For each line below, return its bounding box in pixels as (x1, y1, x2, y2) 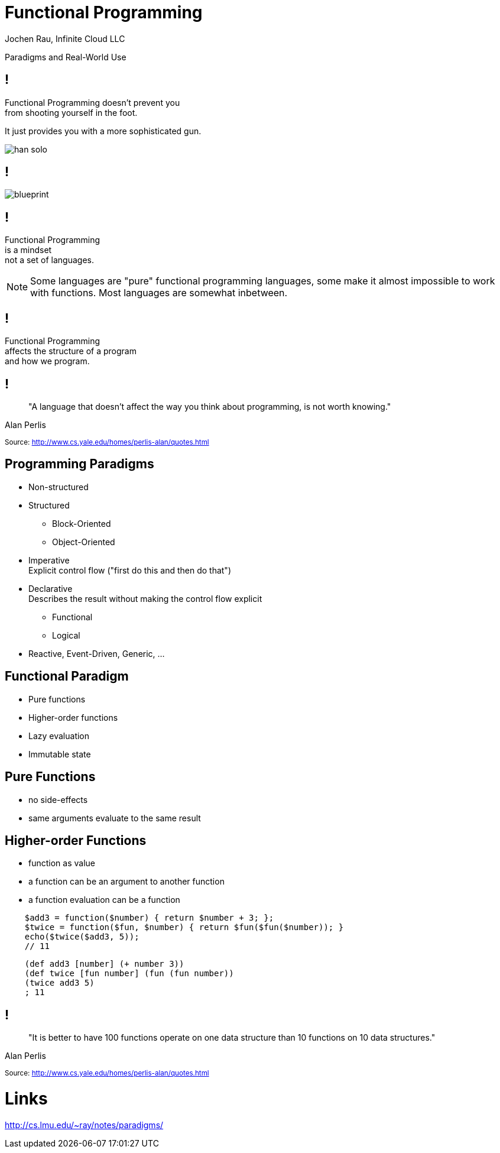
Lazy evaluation (28, 730, 90, 741)
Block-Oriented (52, 518, 111, 529)
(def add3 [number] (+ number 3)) (24, 959, 184, 969)
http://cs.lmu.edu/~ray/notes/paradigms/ (5, 1119, 164, 1130)
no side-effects (28, 794, 88, 805)
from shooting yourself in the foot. (5, 107, 138, 118)
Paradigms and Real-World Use (5, 51, 126, 62)
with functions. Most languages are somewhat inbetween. (30, 287, 288, 299)
